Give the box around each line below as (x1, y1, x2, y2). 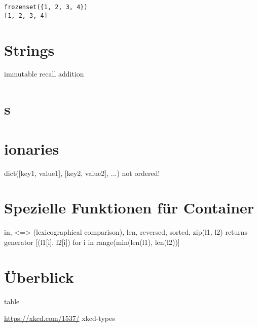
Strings (4, 39, 55, 60)
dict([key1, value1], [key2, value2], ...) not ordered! (4, 167, 160, 178)
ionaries (4, 138, 59, 159)
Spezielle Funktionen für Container (4, 197, 254, 218)
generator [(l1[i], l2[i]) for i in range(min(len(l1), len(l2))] (4, 236, 180, 247)
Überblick (4, 266, 74, 287)
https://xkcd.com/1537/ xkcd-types (4, 313, 115, 323)
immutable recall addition (4, 68, 84, 79)
